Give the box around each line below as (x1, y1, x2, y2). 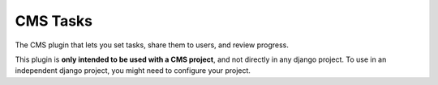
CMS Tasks (15, 12, 93, 30)
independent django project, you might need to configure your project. (15, 66, 251, 75)
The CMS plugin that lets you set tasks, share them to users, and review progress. (15, 40, 290, 50)
